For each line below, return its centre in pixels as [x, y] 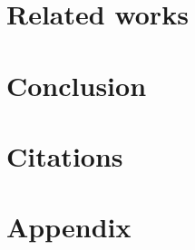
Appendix [69, 227]
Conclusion [77, 85]
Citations [65, 155]
